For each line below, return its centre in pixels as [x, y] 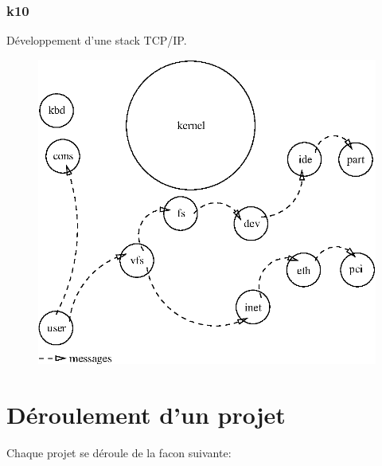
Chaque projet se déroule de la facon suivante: [119, 452]
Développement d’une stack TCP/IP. [97, 40]
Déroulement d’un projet [146, 414]
